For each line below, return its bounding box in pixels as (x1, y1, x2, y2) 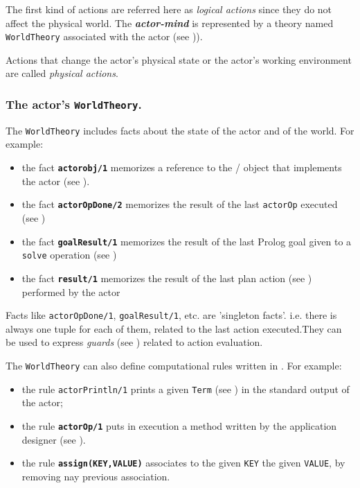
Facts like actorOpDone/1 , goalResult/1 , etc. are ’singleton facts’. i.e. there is (6, 308, 337, 322)
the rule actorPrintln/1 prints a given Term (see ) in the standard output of (21, 381, 350, 396)
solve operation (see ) (21, 247, 117, 262)
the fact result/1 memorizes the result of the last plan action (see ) (21, 270, 312, 285)
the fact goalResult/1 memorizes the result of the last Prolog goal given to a (21, 234, 352, 248)
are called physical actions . (6, 66, 118, 80)
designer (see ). (21, 432, 86, 446)
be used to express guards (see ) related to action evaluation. (6, 335, 263, 349)
